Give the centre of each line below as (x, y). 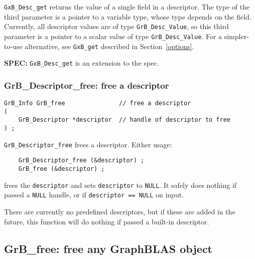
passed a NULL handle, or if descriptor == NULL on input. (94, 195)
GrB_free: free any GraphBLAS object (108, 248)
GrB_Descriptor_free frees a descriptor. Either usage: (88, 144)
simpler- (236, 36)
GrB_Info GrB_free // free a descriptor (98, 103)
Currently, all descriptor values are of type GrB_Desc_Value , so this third (116, 26)
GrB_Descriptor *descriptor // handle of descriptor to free (124, 120)
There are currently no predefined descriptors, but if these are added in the (120, 211)
